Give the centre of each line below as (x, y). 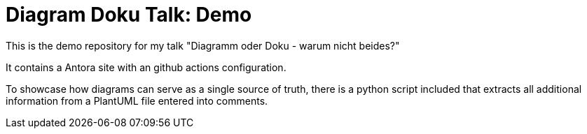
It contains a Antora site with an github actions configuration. (146, 67)
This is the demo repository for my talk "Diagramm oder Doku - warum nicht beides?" (203, 45)
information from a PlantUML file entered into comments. (137, 100)
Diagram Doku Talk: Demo (129, 15)
